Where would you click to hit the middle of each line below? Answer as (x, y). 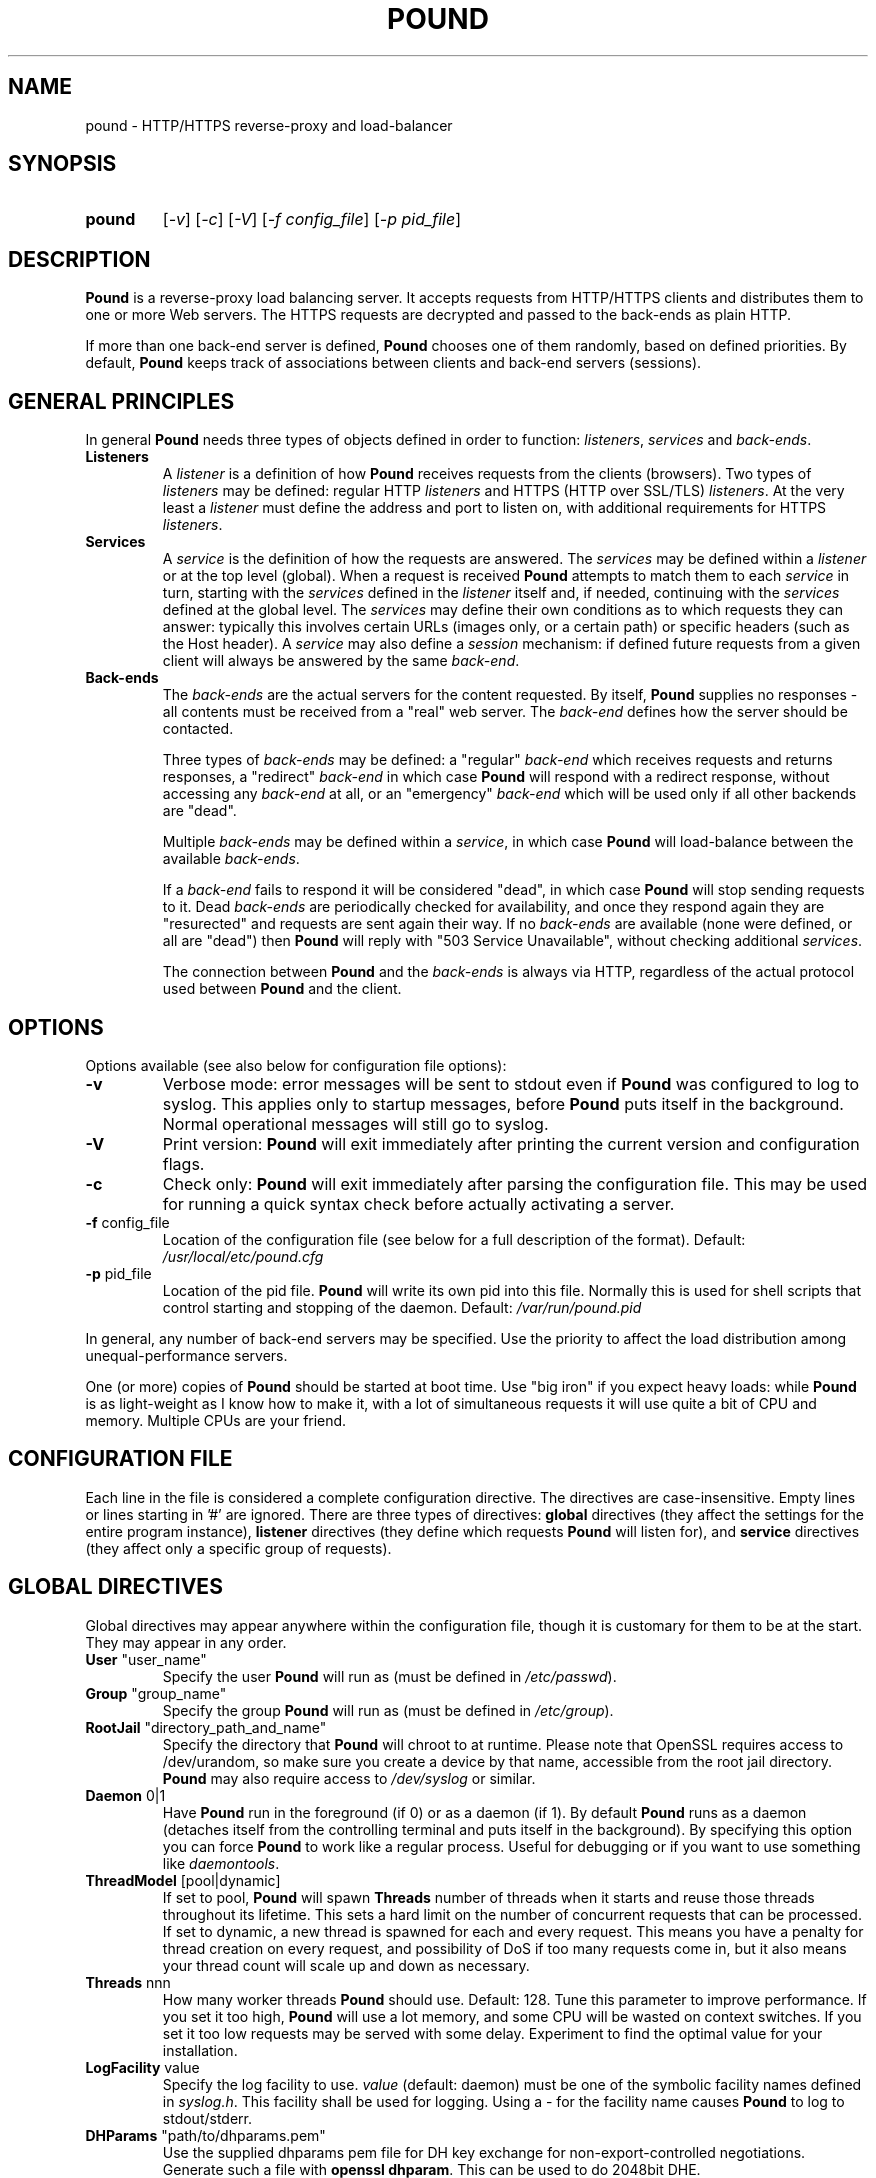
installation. (200, 2050)
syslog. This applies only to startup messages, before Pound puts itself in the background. (503, 1103)
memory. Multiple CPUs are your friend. (216, 1420)
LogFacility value (142, 2067)
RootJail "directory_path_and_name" (206, 1727)
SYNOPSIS (62, 164)
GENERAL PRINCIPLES (121, 401)
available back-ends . (231, 859)
